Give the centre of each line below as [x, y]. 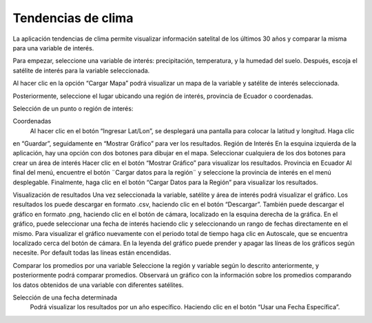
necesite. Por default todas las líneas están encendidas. [92, 253]
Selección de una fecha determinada [65, 297]
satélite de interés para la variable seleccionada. [81, 70]
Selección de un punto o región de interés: [73, 108]
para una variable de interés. [53, 48]
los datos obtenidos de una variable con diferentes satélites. [98, 285]
